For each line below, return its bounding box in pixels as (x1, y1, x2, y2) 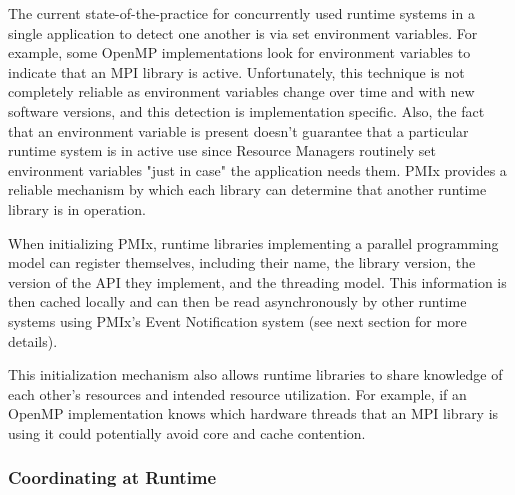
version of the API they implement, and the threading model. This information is (8, 271, 507, 292)
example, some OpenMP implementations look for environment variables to (8, 42, 471, 63)
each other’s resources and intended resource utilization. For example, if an (8, 383, 467, 404)
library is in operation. (8, 198, 146, 219)
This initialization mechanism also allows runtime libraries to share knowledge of (8, 364, 503, 385)
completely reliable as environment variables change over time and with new (8, 81, 475, 102)
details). (8, 330, 58, 351)
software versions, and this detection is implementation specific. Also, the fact (8, 100, 485, 121)
